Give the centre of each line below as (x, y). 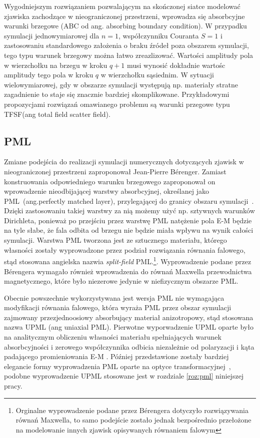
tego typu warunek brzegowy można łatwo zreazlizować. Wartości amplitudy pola (129, 55)
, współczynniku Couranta (159, 35)
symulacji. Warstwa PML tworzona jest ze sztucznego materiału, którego (115, 240)
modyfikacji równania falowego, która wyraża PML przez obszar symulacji (118, 307)
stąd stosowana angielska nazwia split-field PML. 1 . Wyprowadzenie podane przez (128, 260)
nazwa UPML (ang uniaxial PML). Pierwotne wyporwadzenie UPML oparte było (129, 327)
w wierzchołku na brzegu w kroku (56, 65)
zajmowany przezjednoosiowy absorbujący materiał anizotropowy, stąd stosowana (129, 317)
